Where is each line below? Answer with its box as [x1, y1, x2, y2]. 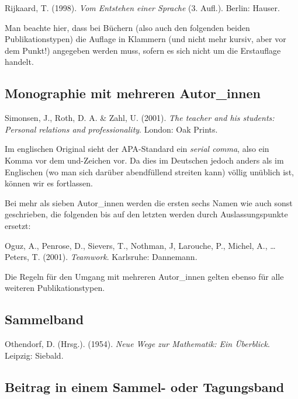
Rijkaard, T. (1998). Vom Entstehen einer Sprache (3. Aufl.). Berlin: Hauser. [5, 2, 280, 13]
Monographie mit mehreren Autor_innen [5, 84, 261, 102]
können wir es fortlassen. [5, 177, 93, 189]
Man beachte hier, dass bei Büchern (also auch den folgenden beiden [5, 21, 250, 33]
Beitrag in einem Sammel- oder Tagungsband [5, 377, 285, 395]
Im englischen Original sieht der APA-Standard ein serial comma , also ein [5, 143, 269, 155]
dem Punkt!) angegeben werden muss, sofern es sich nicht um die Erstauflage [5, 44, 281, 56]
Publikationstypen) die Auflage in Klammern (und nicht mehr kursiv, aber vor [5, 33, 286, 45]
